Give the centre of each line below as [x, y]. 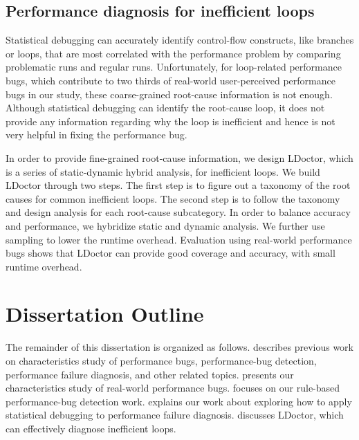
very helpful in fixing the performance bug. [96, 135]
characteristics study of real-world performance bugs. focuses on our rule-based [173, 388]
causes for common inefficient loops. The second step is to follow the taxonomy [173, 198]
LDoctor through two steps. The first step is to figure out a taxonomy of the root [178, 185]
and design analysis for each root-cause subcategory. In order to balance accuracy [178, 212]
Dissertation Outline [105, 314]
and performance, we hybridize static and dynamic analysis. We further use [165, 225]
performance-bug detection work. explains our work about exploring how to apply [179, 401]
